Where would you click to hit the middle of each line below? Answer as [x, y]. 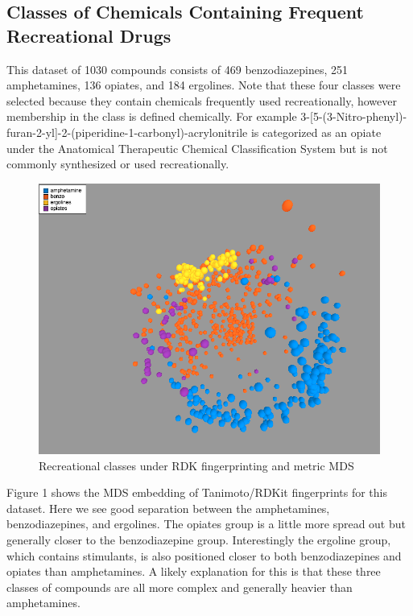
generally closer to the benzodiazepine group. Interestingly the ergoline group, [199, 539]
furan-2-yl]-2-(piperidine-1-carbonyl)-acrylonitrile [127, 132]
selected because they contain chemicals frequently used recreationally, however [202, 100]
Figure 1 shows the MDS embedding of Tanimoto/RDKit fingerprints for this [197, 492]
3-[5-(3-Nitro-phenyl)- [354, 116]
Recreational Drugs [89, 35]
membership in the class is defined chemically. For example [152, 116]
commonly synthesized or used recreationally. [118, 164]
